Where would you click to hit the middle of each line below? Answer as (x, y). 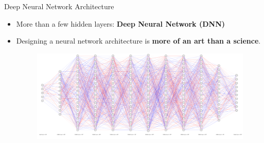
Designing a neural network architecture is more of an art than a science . (138, 41)
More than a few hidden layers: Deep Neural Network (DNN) (121, 23)
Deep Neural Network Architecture (59, 6)
